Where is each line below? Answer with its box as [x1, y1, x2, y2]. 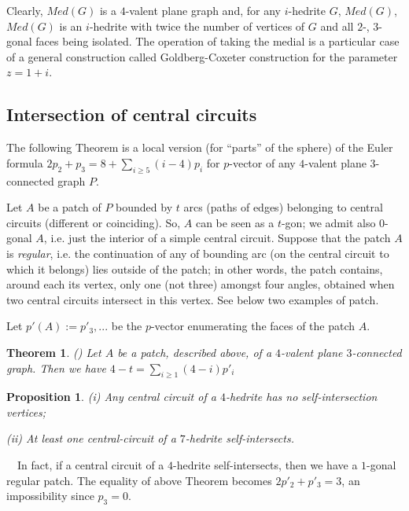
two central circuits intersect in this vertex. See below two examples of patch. [6, 291, 379, 307]
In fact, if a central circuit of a [17, 457, 164, 473]
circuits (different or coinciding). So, [6, 214, 181, 230]
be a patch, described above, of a [117, 344, 272, 360]
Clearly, [6, 2, 43, 18]
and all [320, 17, 354, 34]
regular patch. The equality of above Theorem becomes [6, 472, 272, 488]
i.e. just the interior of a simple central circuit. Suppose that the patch [50, 230, 391, 246]
